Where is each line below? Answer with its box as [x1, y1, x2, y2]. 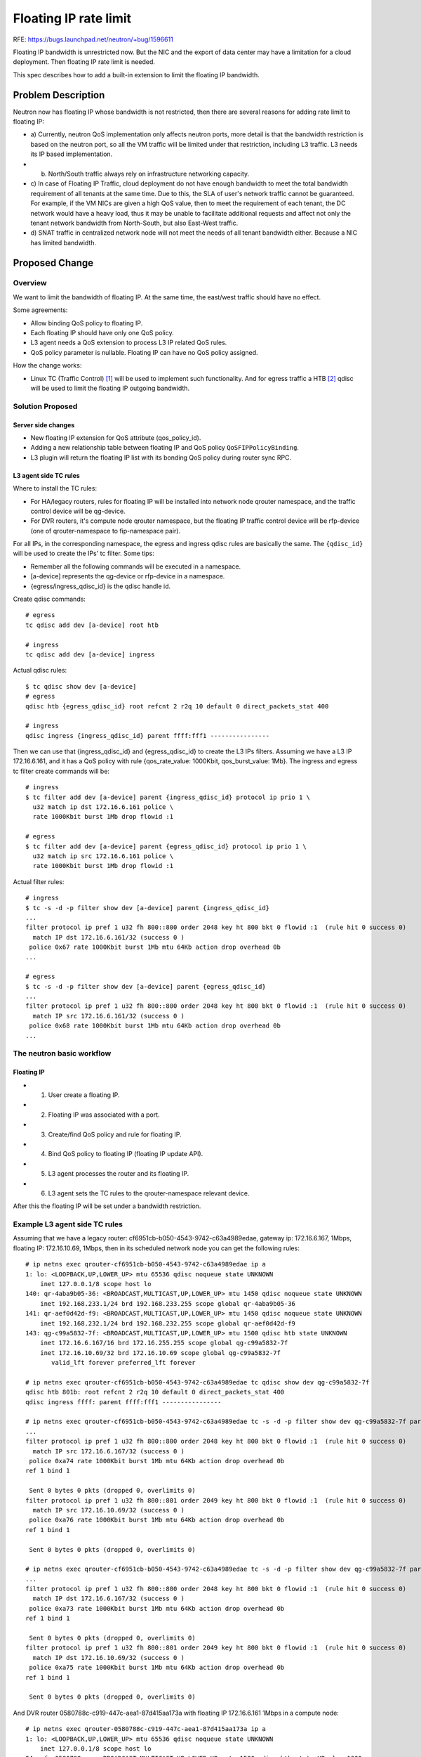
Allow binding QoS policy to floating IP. [30, 318, 143, 327]
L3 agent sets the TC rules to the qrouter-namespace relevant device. [48, 1188, 250, 1198]
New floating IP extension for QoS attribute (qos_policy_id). [30, 433, 201, 442]
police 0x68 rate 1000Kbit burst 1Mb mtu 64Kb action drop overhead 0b [29, 1022, 281, 1030]
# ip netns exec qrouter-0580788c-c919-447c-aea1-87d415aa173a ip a [25, 1725, 266, 1733]
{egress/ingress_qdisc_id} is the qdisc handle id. [30, 582, 171, 590]
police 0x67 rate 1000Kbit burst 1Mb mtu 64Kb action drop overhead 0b [29, 943, 281, 952]
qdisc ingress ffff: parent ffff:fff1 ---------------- [25, 1398, 222, 1406]
